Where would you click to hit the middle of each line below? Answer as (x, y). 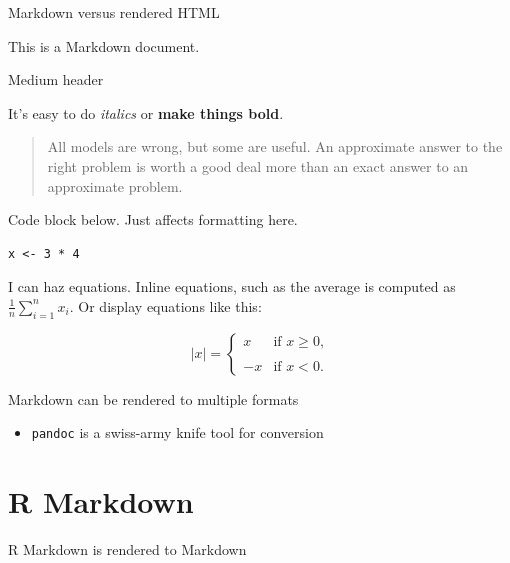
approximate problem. (115, 185)
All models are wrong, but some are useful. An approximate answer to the (275, 146)
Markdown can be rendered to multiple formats (153, 398)
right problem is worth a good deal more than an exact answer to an (258, 165)
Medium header (56, 79)
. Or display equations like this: (165, 305)
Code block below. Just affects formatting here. (153, 219)
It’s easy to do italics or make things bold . (146, 112)
